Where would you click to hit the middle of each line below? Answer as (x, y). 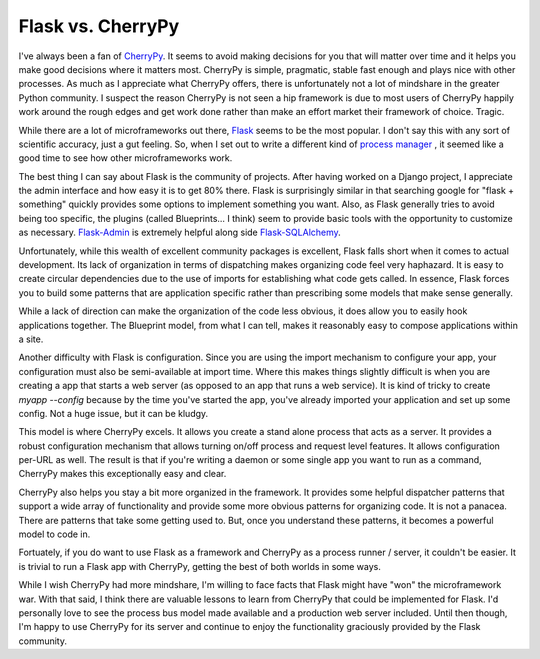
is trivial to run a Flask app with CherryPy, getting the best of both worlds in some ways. (200, 566)
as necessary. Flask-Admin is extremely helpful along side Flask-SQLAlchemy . (180, 232)
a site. (31, 339)
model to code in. (54, 534)
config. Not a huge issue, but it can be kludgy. (113, 413)
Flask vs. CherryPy (99, 26)
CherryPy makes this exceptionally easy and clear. (122, 474)
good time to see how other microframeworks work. (125, 158)
